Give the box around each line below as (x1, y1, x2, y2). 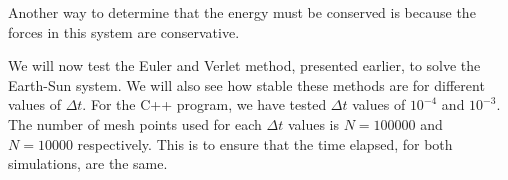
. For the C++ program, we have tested (82, 94, 327, 115)
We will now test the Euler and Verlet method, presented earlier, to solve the (8, 55, 481, 76)
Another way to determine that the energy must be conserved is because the (8, 2, 476, 22)
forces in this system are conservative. (8, 21, 240, 42)
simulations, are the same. (8, 153, 168, 174)
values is (287, 113, 339, 134)
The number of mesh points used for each (8, 113, 262, 134)
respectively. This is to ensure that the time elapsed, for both (77, 133, 453, 154)
